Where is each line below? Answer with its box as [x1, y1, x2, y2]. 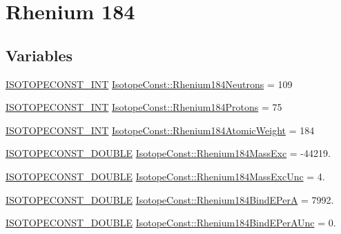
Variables [6, 44, 73, 65]
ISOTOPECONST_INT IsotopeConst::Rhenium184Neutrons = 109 [6, 76, 293, 91]
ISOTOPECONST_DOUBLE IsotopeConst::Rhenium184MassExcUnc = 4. [6, 169, 325, 183]
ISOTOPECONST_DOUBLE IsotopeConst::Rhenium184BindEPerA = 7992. [6, 192, 334, 206]
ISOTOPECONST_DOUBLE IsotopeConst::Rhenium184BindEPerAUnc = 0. [6, 215, 336, 230]
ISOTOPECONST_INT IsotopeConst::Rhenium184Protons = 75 [6, 100, 282, 114]
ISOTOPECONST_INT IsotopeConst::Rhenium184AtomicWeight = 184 [6, 123, 315, 137]
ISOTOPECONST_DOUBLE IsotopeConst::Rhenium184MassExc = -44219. [6, 146, 331, 160]
